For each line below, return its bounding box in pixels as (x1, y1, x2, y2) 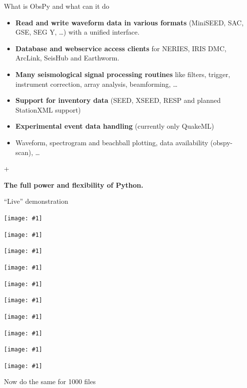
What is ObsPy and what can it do (4, 1, 109, 11)
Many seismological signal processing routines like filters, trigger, (15, 69, 230, 79)
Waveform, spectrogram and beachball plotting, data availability (15, 137, 208, 147)
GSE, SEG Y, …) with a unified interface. (15, 27, 140, 37)
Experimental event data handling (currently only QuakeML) (15, 121, 214, 131)
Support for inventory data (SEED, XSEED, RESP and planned (15, 95, 221, 105)
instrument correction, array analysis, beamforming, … (15, 78, 178, 89)
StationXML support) (15, 104, 81, 115)
